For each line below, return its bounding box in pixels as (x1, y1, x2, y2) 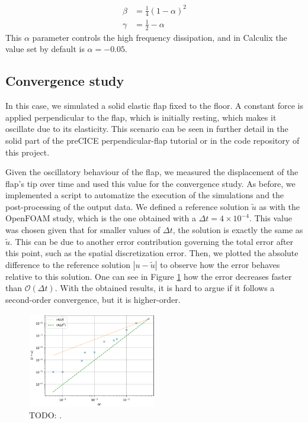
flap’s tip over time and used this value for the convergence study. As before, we (5, 177, 296, 189)
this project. (5, 146, 50, 158)
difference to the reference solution (5, 258, 130, 270)
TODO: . (29, 408, 62, 421)
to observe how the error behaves (160, 258, 280, 270)
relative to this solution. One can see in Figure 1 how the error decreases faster (5, 270, 292, 282)
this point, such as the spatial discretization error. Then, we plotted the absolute (5, 247, 299, 259)
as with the (259, 200, 300, 212)
